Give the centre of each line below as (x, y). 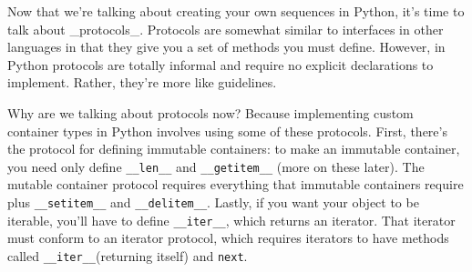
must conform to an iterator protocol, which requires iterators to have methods (228, 238)
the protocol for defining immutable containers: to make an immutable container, (234, 149)
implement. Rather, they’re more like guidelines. (142, 82)
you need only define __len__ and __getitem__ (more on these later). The (216, 166)
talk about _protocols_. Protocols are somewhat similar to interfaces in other (226, 29)
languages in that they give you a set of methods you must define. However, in (226, 47)
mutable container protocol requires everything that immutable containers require (236, 184)
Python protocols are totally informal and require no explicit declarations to (221, 64)
